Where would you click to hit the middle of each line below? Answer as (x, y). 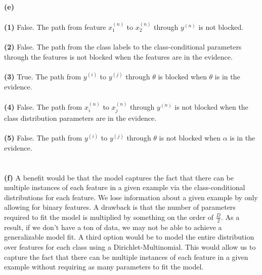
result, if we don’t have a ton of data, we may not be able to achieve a (113, 227)
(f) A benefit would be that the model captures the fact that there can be (119, 177)
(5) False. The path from (43, 138)
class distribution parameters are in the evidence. (80, 118)
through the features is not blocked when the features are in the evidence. (118, 56)
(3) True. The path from (43, 76)
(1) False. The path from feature (55, 27)
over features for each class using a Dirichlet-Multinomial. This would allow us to (130, 246)
